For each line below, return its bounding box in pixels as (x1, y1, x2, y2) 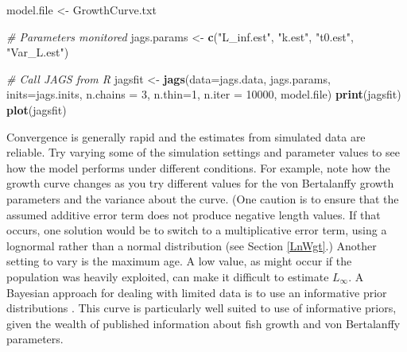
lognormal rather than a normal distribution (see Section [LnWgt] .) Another (6, 237, 377, 253)
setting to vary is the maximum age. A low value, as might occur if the (6, 253, 352, 269)
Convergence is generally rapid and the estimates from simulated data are (6, 128, 366, 145)
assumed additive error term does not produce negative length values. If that (6, 206, 381, 222)
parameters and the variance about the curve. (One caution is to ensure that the (6, 190, 399, 207)
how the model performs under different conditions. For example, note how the (6, 159, 390, 176)
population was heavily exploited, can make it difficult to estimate (6, 268, 329, 284)
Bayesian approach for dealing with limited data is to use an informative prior (6, 284, 387, 300)
